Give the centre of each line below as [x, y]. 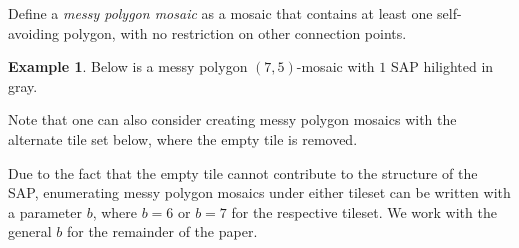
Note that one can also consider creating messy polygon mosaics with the [232, 119]
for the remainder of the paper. [162, 231]
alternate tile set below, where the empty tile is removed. [183, 138]
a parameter [45, 211]
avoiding [33, 32]
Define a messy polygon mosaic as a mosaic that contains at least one [220, 13]
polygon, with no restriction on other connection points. [235, 32]
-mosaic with [335, 66]
